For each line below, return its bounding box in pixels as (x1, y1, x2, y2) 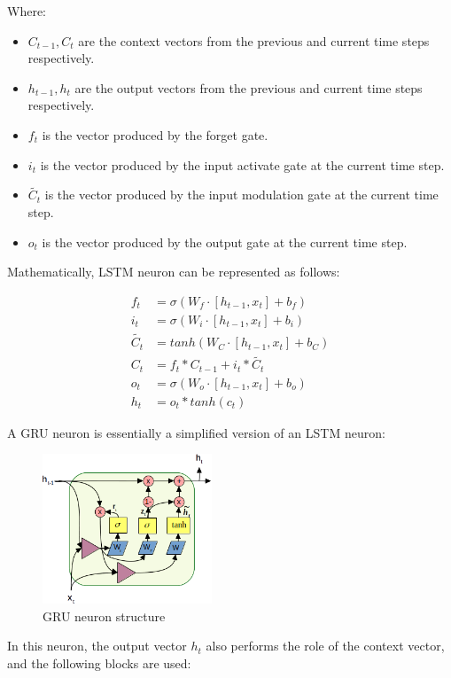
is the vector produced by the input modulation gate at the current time (44, 185, 439, 204)
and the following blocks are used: (7, 653, 191, 672)
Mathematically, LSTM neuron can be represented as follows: (7, 262, 340, 281)
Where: (7, 2, 46, 19)
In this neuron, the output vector (7, 636, 187, 655)
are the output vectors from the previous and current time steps (74, 78, 423, 97)
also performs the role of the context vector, (206, 636, 445, 655)
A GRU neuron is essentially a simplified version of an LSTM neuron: (7, 423, 385, 441)
